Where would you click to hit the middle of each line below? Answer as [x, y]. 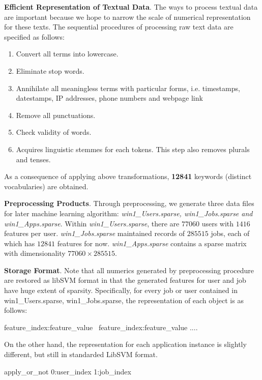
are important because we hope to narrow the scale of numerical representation [127, 17]
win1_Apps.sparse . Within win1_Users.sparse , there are [92, 223]
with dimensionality [35, 253]
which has [20, 243]
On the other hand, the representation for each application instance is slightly [125, 344]
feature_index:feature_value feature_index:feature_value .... [101, 327]
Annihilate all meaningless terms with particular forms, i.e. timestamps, [128, 88]
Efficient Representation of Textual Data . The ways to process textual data [131, 7]
